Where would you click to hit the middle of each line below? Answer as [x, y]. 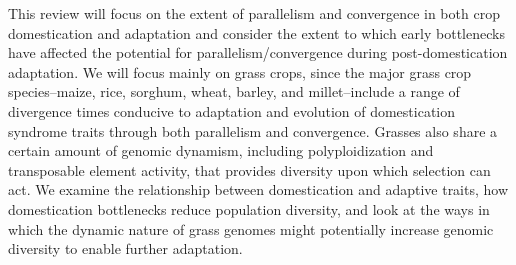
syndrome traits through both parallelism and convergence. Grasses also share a [253, 130]
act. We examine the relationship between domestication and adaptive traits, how [258, 189]
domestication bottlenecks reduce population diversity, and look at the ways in [249, 208]
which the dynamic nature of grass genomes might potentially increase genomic [251, 228]
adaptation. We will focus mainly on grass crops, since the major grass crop [240, 71]
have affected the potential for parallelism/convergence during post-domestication [258, 52]
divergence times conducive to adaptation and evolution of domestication [232, 110]
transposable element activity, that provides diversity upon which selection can [249, 169]
